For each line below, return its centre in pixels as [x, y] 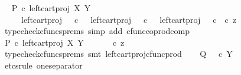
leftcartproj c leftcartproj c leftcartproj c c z [128, 19]
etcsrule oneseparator [43, 65]
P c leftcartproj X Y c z [64, 42]
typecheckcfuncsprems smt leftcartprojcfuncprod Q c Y [118, 54]
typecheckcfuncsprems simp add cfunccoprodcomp [97, 31]
